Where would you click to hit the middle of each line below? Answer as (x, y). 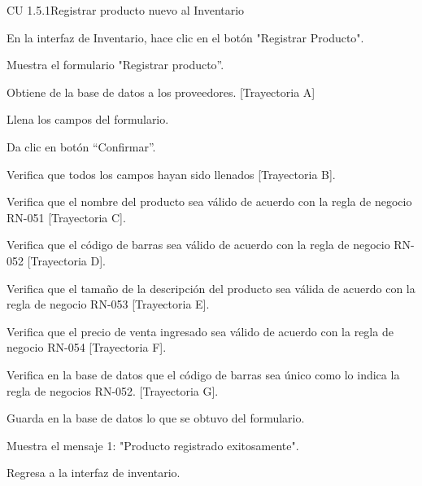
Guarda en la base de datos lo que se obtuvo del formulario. (156, 418)
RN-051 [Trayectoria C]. (66, 217)
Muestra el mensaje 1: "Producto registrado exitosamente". (153, 445)
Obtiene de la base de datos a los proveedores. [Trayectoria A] (161, 92)
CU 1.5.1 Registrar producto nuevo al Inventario (126, 10)
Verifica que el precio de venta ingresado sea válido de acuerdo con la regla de (200, 331)
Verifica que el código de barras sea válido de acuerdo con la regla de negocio (198, 245)
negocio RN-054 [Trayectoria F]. (87, 347)
